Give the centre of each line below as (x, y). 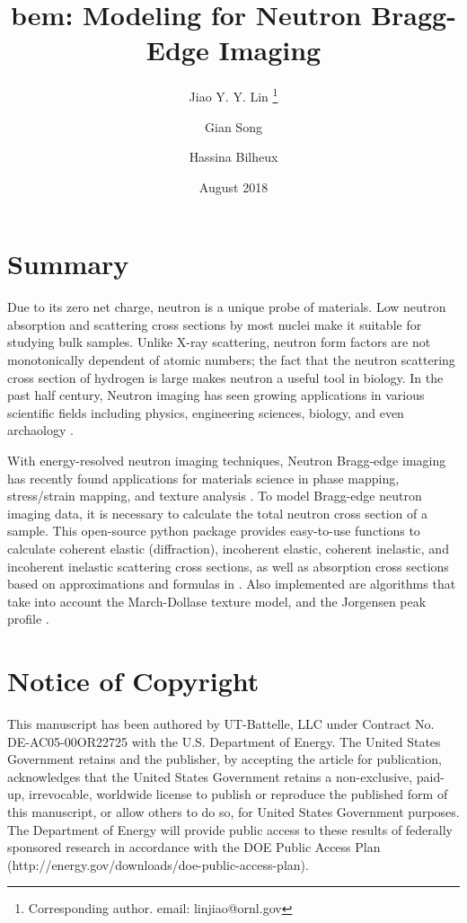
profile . (28, 619)
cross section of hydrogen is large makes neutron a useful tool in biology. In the (225, 377)
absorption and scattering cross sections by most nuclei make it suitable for (215, 324)
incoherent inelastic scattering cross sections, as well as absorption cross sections (228, 566)
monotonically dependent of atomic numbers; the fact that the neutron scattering (231, 360)
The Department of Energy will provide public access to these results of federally (230, 829)
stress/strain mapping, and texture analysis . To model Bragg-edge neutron (215, 496)
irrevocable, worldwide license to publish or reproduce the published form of (238, 794)
